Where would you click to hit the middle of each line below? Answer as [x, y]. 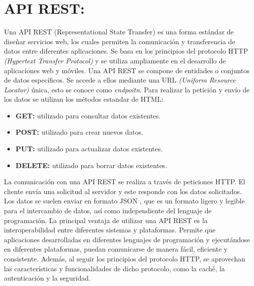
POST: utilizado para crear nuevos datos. [79, 132]
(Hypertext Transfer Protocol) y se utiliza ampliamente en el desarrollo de [115, 60]
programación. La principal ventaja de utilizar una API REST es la [106, 220]
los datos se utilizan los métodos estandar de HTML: [84, 99]
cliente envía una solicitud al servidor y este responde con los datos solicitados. [123, 191]
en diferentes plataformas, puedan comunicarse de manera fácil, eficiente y [116, 249]
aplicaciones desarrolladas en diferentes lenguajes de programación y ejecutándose [127, 239]
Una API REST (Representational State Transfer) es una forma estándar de [119, 32]
